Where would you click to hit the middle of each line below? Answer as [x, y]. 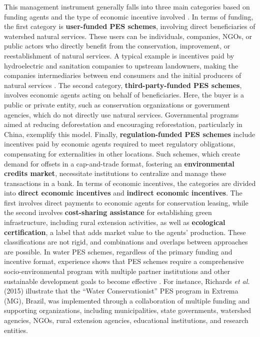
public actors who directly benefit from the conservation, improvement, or [117, 46]
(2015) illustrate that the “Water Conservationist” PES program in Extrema [121, 291]
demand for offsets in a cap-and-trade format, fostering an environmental [119, 163]
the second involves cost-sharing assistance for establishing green [108, 212]
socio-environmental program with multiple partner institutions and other [117, 271]
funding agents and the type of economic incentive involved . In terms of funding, [129, 16]
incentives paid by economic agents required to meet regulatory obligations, [120, 144]
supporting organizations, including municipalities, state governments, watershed [128, 310]
